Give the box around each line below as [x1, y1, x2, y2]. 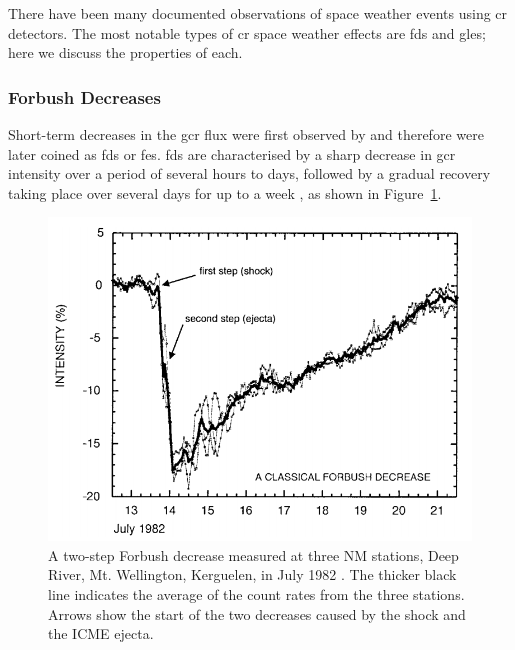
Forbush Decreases [8, 84, 161, 109]
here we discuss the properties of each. [8, 42, 243, 63]
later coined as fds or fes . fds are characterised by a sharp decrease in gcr [8, 143, 456, 164]
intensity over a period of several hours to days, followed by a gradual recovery [8, 163, 491, 184]
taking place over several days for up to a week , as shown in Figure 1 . [8, 182, 442, 203]
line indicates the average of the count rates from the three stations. [48, 584, 465, 605]
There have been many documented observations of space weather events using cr [8, 3, 508, 23]
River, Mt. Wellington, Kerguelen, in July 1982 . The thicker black [48, 564, 457, 585]
